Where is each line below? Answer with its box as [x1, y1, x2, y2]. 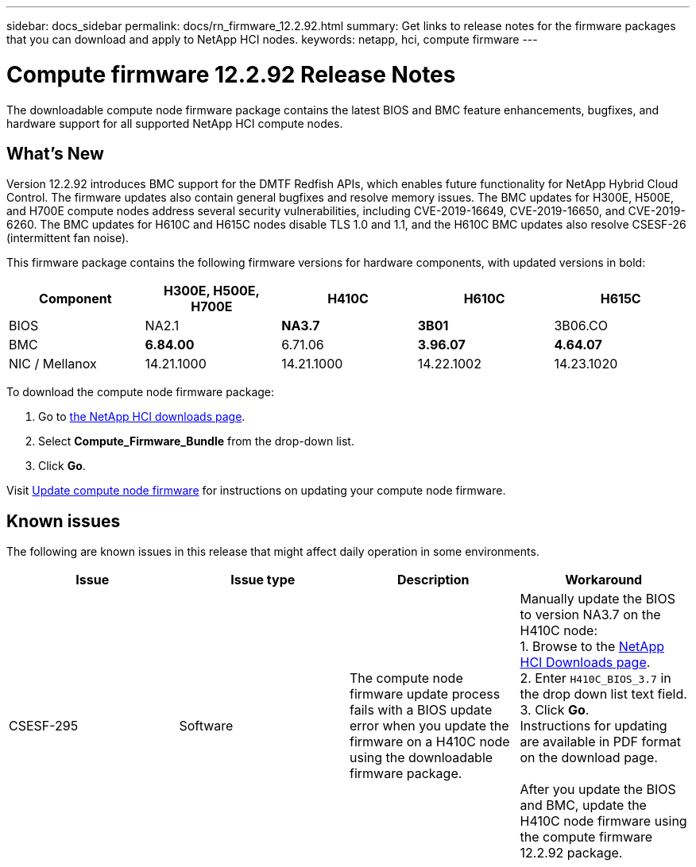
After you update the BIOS [520, 781, 676, 798]
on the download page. [520, 749, 658, 766]
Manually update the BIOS [520, 591, 675, 607]
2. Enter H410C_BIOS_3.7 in [520, 670, 671, 687]
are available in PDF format [520, 734, 682, 750]
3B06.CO [554, 318, 609, 334]
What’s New [6, 143, 104, 164]
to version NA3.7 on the [520, 607, 661, 623]
